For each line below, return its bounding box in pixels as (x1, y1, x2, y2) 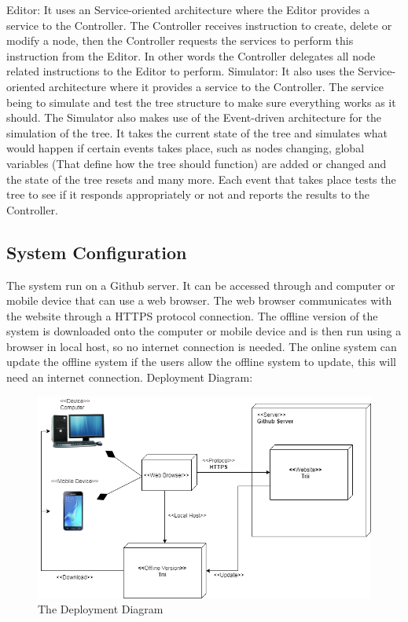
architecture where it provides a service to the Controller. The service (49, 78, 384, 94)
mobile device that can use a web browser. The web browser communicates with (6, 292, 392, 309)
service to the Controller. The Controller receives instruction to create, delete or (6, 16, 392, 33)
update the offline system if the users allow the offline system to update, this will (6, 353, 396, 370)
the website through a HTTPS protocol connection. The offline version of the (6, 307, 378, 324)
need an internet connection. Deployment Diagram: (6, 369, 253, 386)
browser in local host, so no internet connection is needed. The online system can (6, 338, 397, 354)
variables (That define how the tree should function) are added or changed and (6, 155, 387, 171)
